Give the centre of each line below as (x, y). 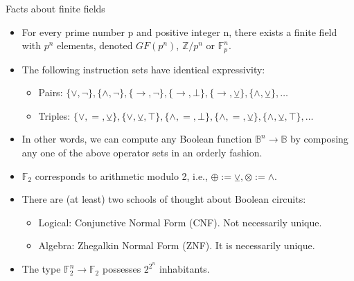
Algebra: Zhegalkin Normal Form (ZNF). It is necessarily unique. (177, 245)
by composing (319, 139)
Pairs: (51, 92)
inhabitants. (184, 269)
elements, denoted (95, 45)
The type (41, 269)
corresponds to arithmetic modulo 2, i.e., (121, 175)
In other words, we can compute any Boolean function (137, 139)
